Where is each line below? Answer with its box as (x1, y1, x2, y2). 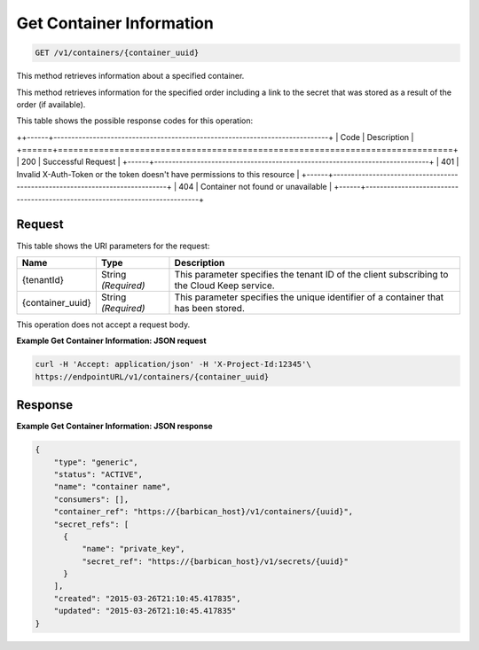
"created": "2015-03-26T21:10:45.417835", (53, 593, 241, 603)
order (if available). (16, 98, 86, 110)
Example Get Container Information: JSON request (16, 335, 208, 346)
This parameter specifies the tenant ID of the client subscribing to (174, 268, 449, 280)
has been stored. (174, 302, 246, 314)
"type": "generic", (53, 457, 139, 467)
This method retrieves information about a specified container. (16, 71, 245, 82)
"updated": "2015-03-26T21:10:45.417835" (53, 606, 237, 616)
